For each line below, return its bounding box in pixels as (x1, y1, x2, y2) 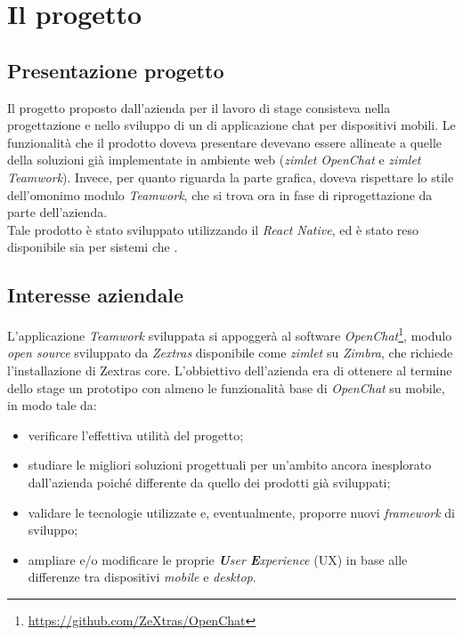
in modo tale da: (7, 396, 97, 415)
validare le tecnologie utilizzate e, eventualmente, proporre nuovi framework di (28, 503, 456, 521)
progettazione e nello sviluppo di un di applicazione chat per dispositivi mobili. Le (7, 116, 456, 134)
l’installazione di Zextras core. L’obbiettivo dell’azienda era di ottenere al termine (7, 360, 452, 379)
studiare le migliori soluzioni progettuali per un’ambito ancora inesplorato (28, 455, 432, 474)
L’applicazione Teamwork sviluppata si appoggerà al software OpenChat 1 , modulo (7, 324, 452, 344)
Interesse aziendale (7, 281, 184, 309)
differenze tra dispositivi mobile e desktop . (28, 568, 256, 586)
